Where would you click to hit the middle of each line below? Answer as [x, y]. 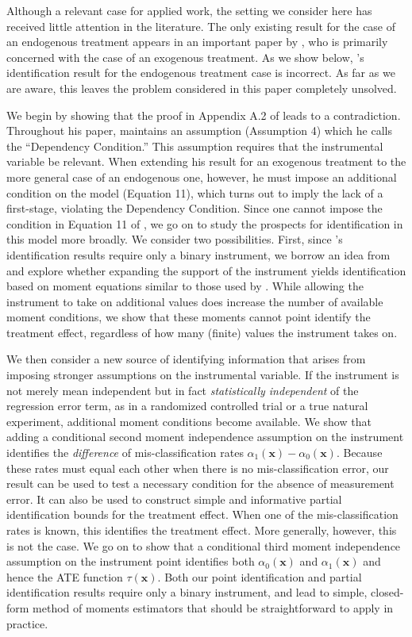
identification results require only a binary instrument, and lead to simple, [187, 592]
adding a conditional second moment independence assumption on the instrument [205, 437]
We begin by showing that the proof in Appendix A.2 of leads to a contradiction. [204, 115]
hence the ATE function [65, 576]
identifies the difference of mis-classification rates [125, 453]
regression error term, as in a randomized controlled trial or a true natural [187, 406]
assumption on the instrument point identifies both [131, 561]
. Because [359, 453]
